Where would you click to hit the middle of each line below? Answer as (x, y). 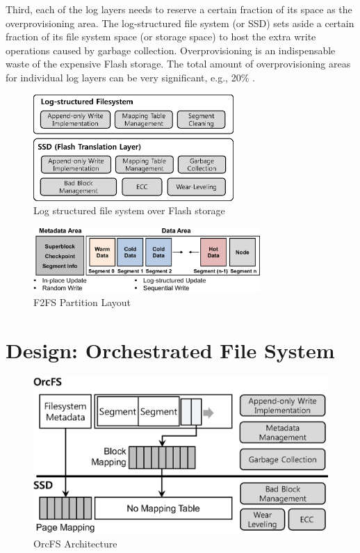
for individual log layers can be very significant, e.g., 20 (123, 77)
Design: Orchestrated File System (170, 350)
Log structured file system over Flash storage (129, 210)
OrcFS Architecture (75, 543)
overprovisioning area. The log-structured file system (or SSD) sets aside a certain (180, 23)
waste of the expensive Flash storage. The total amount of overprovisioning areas (178, 64)
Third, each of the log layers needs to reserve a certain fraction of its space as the (179, 9)
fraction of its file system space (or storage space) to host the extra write (161, 37)
